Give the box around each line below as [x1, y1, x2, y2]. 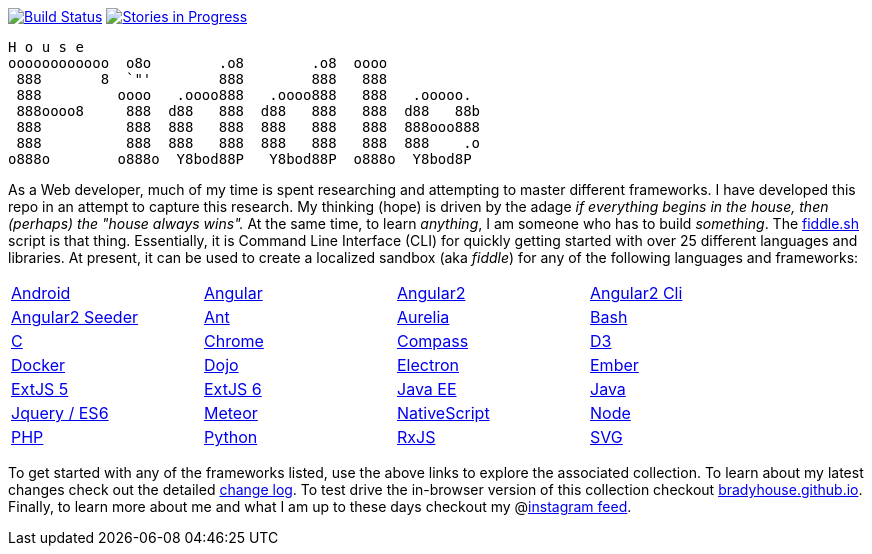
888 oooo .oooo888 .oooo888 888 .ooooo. [16, 87, 472, 103]
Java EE [397, 379, 457, 399]
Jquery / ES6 [11, 403, 109, 423]
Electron [397, 355, 459, 375]
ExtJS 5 [11, 379, 69, 399]
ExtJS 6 [204, 379, 262, 399]
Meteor [204, 403, 258, 423]
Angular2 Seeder [11, 307, 138, 327]
